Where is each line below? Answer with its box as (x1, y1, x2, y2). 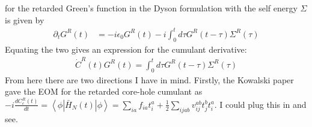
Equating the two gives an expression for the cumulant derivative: (5, 43, 247, 55)
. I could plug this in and (214, 98, 307, 110)
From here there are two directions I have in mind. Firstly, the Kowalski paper (5, 73, 294, 86)
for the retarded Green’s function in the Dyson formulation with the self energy (5, 2, 298, 14)
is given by (5, 13, 44, 26)
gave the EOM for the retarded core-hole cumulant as (5, 85, 203, 98)
